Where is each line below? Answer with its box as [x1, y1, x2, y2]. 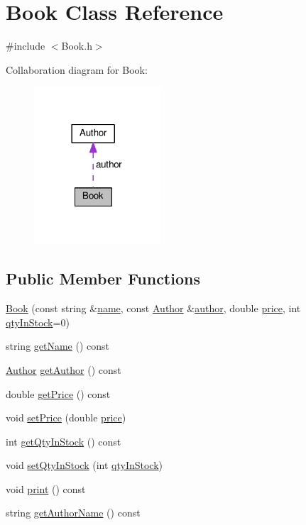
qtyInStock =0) [6, 314, 70, 329]
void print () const [6, 481, 86, 496]
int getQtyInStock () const [6, 433, 121, 448]
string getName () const [6, 338, 110, 353]
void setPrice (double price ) [6, 410, 126, 425]
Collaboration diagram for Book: [6, 62, 148, 77]
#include [6, 38, 45, 53]
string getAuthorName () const [6, 505, 141, 520]
